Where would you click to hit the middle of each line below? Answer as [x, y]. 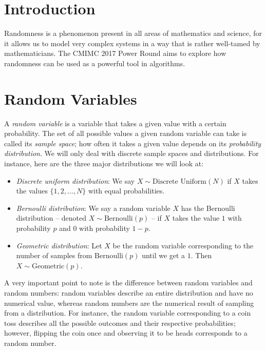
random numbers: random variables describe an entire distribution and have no [129, 292]
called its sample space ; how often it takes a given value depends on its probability [133, 143]
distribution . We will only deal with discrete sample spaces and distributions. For [131, 153]
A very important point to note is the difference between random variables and [128, 283]
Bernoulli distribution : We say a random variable [93, 208]
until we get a [164, 255]
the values [32, 191]
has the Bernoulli [208, 208]
